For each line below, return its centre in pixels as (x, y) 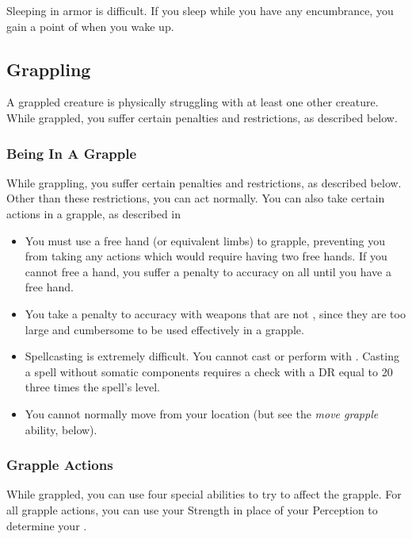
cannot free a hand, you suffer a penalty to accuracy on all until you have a (208, 271)
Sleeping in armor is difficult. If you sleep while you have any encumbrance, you (200, 10)
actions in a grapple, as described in (94, 213)
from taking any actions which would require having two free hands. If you (206, 256)
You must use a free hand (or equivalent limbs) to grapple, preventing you (205, 240)
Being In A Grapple (72, 153)
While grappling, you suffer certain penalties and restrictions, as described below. (204, 182)
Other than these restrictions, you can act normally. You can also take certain (196, 198)
